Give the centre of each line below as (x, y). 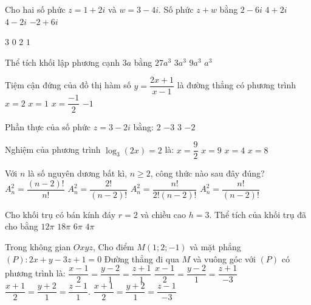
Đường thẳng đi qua (142, 258)
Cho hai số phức (35, 9)
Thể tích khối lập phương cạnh (63, 62)
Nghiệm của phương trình (53, 149)
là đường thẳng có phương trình (237, 85)
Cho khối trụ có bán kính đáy (60, 214)
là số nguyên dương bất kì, (77, 173)
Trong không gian (38, 247)
